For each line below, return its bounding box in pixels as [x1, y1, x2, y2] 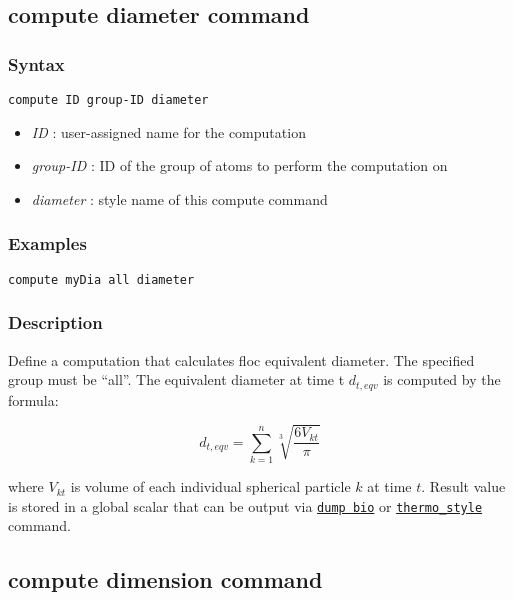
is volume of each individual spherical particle [70, 476, 351, 497]
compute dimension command [8, 564, 323, 595]
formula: [8, 389, 59, 410]
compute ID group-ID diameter [8, 93, 209, 107]
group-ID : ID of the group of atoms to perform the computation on [31, 155, 448, 176]
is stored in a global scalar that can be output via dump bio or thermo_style [8, 495, 483, 516]
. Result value [421, 476, 506, 497]
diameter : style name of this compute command [31, 188, 328, 209]
